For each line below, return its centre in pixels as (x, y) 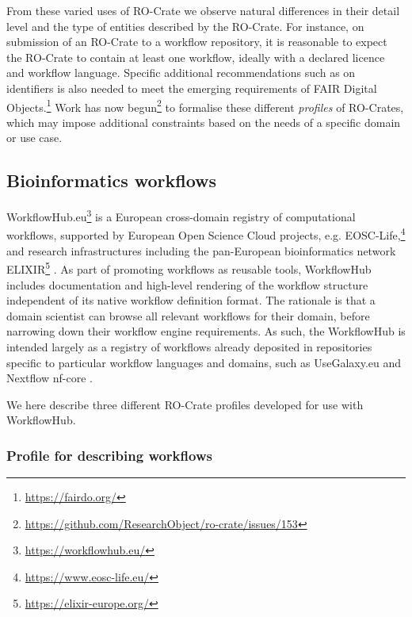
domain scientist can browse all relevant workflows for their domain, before (188, 315)
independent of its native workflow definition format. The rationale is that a (191, 300)
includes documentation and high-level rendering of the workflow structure (187, 284)
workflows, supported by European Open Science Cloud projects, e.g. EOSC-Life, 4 (206, 234)
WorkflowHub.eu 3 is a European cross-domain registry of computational (181, 215)
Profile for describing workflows (109, 455)
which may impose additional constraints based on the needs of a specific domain (204, 122)
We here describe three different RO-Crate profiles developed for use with (185, 404)
